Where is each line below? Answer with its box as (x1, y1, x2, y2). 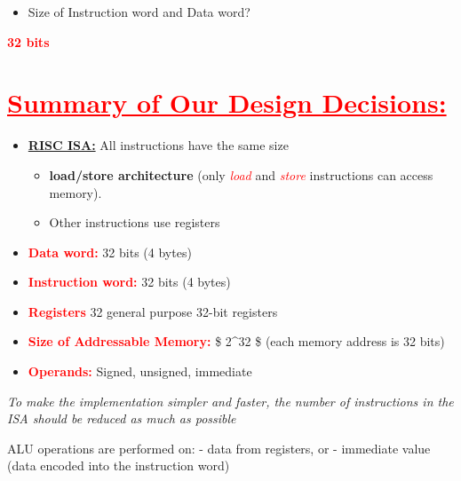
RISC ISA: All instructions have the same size (28, 136, 289, 154)
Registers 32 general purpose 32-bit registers (28, 302, 278, 320)
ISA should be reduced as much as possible (7, 409, 236, 428)
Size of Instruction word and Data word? (28, 3, 250, 20)
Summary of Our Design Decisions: (7, 84, 447, 121)
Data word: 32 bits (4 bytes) (28, 242, 192, 261)
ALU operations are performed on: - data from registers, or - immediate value (7, 438, 431, 457)
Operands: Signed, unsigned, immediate (28, 362, 252, 381)
